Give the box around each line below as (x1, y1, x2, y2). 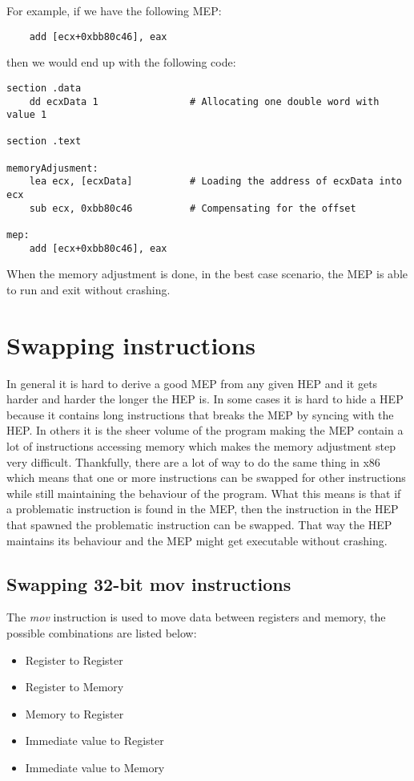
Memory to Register (25, 705, 124, 722)
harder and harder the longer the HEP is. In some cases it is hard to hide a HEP (6, 390, 404, 407)
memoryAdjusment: (6, 162, 98, 174)
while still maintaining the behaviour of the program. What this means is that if (6, 484, 401, 501)
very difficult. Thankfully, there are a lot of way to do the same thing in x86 (6, 453, 380, 470)
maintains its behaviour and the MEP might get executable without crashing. (6, 532, 388, 548)
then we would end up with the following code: (6, 54, 236, 71)
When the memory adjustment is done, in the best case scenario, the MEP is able (6, 265, 408, 282)
